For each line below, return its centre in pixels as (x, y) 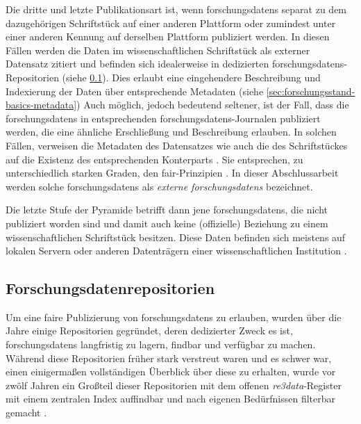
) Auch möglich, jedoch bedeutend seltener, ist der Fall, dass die (213, 105)
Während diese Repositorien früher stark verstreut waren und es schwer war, (169, 358)
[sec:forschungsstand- (311, 91)
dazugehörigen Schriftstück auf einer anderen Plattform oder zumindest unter (171, 23)
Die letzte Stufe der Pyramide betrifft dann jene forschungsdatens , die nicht (167, 210)
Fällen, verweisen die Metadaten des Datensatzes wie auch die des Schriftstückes (177, 145)
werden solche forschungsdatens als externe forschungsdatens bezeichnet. (159, 186)
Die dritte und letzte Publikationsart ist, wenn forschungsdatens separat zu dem (176, 9)
